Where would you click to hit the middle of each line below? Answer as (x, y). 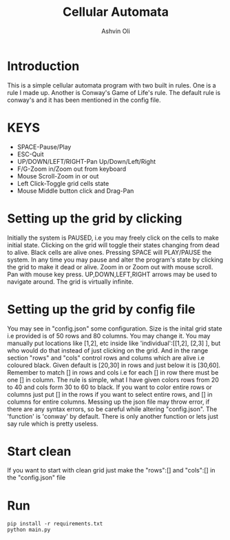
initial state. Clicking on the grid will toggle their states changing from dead (113, 245)
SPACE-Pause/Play (44, 147)
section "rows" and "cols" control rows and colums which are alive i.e (106, 357)
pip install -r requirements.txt (55, 524)
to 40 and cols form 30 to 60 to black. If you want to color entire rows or (109, 387)
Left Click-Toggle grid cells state (63, 183)
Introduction (43, 66)
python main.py (29, 530)
